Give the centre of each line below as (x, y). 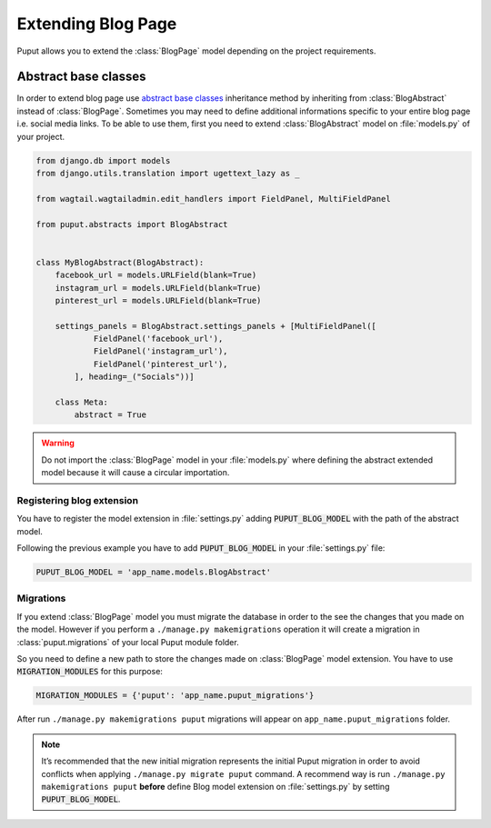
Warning (58, 443)
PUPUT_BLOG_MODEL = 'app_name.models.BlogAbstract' (154, 572)
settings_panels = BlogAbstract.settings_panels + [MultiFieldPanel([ (216, 326)
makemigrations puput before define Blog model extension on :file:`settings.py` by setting (215, 786)
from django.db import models (103, 160)
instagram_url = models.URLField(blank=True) (158, 288)
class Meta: (82, 403)
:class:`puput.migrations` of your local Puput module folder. (128, 642)
